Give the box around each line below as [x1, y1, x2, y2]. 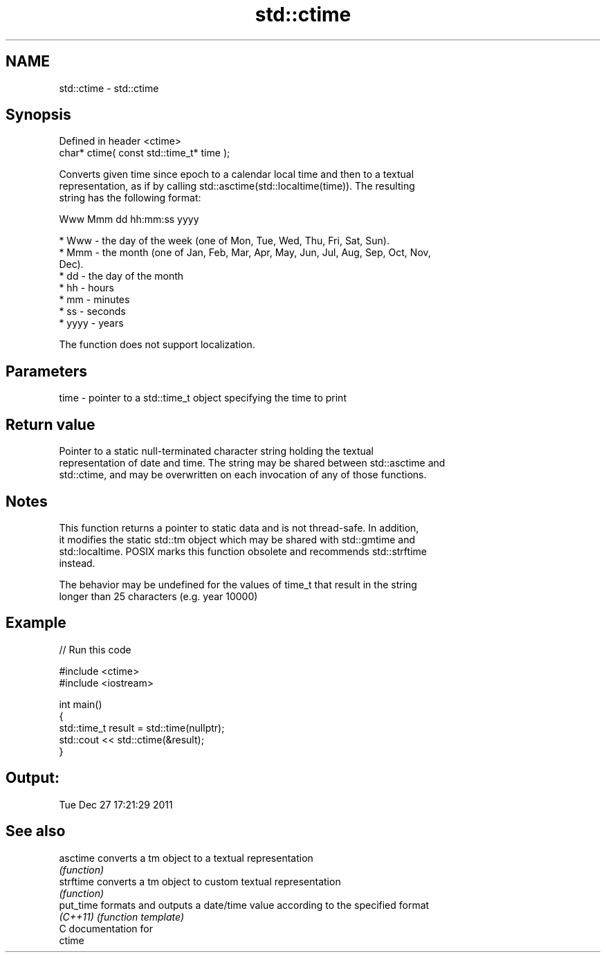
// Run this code [59, 643, 131, 656]
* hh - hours [59, 282, 114, 294]
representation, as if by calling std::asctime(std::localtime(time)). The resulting [59, 180, 415, 192]
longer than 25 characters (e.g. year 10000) [59, 590, 258, 602]
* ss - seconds [59, 305, 126, 318]
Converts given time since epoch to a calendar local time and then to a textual [59, 168, 414, 181]
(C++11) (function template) [59, 910, 185, 923]
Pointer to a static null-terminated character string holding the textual [59, 445, 374, 458]
